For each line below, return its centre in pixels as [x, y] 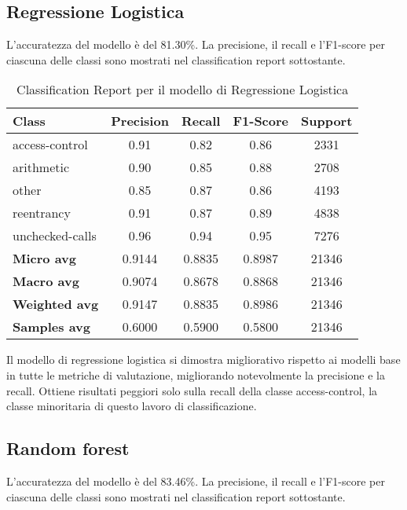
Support [327, 121]
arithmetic [41, 167]
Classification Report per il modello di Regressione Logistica [183, 90]
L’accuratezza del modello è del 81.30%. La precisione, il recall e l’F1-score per [196, 44]
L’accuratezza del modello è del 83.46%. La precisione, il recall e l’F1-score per [196, 481]
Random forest [68, 448]
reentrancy [42, 213]
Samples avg [51, 327]
